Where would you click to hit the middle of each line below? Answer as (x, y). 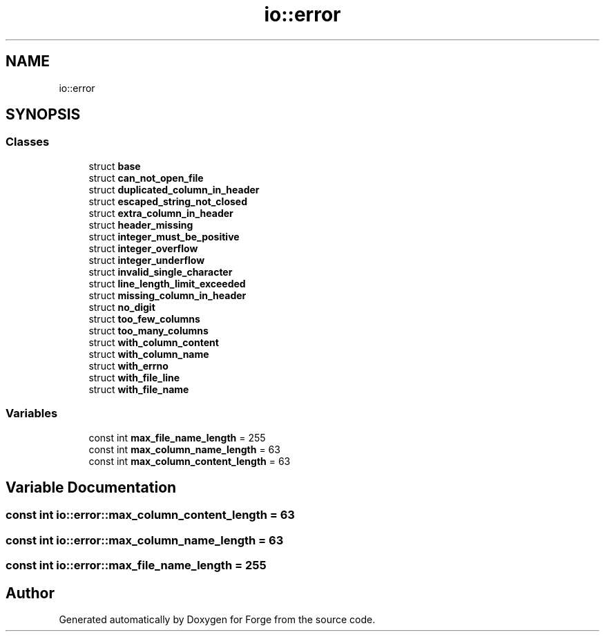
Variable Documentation (91, 487)
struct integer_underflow (147, 260)
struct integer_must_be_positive (164, 236)
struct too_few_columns (144, 318)
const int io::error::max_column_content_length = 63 (150, 515)
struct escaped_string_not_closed (168, 201)
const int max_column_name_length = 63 (184, 449)
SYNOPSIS (43, 115)
